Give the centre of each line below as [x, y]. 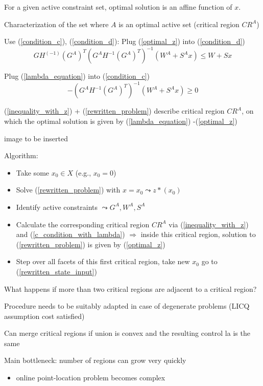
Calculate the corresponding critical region [83, 224]
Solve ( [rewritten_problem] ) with [68, 190]
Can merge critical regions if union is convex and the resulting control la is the [127, 333]
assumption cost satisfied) [44, 316]
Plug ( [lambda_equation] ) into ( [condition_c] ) [77, 76]
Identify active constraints [57, 207]
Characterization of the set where [56, 24]
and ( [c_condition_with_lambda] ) [70, 234]
